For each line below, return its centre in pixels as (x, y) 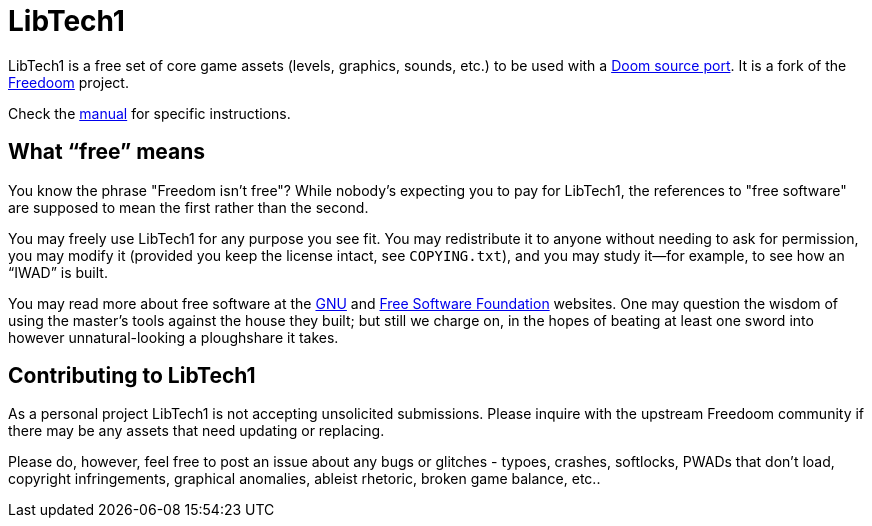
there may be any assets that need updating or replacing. (196, 431)
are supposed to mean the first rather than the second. (188, 207)
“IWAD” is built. (58, 272)
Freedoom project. (68, 82)
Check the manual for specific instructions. (149, 113)
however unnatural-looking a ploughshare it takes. (173, 337)
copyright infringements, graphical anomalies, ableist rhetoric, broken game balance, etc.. (304, 479)
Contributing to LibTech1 (132, 376)
